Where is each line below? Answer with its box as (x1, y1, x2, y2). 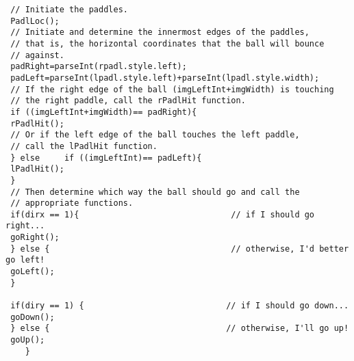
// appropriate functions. (10, 198, 134, 209)
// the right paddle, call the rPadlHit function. (10, 96, 246, 106)
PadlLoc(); (10, 16, 60, 26)
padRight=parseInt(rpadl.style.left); (10, 62, 187, 72)
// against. (10, 50, 64, 60)
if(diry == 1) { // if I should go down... (10, 301, 349, 311)
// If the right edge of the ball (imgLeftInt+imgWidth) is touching (10, 84, 334, 94)
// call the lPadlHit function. (10, 141, 157, 151)
